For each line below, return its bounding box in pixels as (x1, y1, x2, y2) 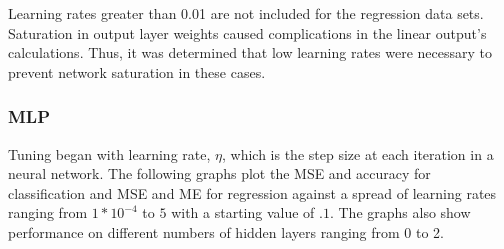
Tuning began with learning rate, (8, 143, 211, 164)
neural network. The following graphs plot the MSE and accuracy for (8, 163, 431, 184)
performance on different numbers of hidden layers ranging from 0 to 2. (8, 221, 445, 242)
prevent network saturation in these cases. (8, 61, 266, 82)
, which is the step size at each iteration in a (221, 143, 494, 164)
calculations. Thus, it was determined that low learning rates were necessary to (8, 42, 492, 63)
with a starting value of (171, 202, 315, 223)
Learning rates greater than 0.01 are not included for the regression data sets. (8, 3, 484, 23)
